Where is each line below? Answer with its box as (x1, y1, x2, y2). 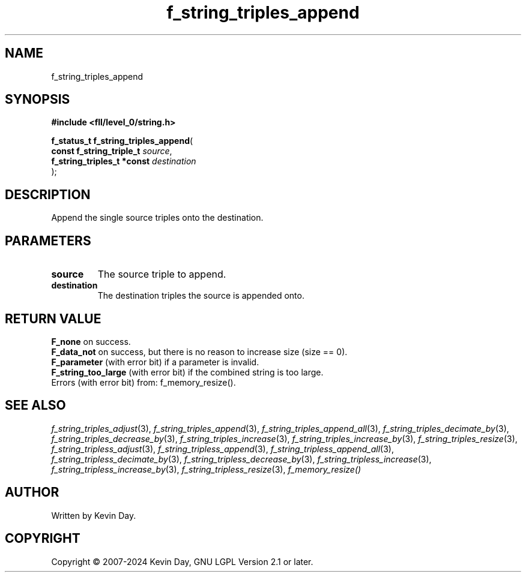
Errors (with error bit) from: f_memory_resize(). (51, 377, 236, 387)
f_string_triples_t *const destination (51, 156, 196, 167)
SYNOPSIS (5, 92, 70, 107)
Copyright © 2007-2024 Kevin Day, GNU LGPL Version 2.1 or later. (51, 556, 313, 567)
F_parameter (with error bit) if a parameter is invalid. (51, 356, 259, 367)
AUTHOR (5, 485, 59, 500)
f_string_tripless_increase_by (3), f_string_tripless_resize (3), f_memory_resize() (51, 464, 361, 474)
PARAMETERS (5, 233, 91, 248)
